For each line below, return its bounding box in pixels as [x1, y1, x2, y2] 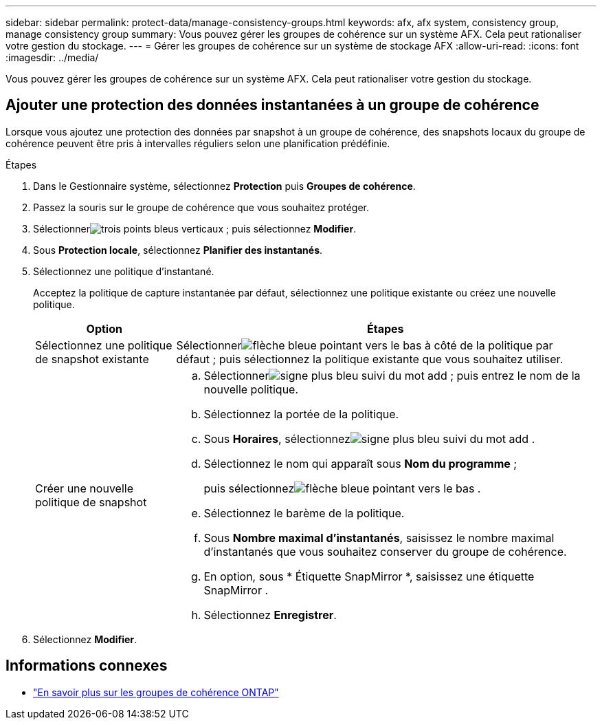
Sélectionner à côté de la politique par [176, 338, 553, 352]
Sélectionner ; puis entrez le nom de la [203, 368, 581, 382]
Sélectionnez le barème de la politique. [203, 506, 405, 520]
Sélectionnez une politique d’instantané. [33, 265, 214, 277]
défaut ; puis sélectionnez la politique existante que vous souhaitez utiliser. [176, 351, 564, 366]
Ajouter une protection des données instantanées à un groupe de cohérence [5, 96, 539, 114]
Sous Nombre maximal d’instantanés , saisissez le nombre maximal [203, 530, 555, 545]
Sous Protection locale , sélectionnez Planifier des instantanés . [33, 244, 323, 256]
